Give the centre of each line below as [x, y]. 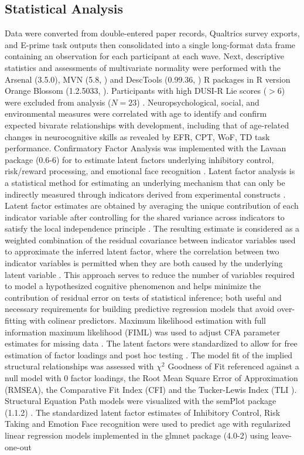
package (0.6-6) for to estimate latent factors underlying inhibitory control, [139, 159]
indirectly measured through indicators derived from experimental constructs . [145, 194]
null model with [33, 378]
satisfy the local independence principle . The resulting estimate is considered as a [152, 228]
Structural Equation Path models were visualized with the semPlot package [141, 401]
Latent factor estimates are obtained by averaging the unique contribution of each [152, 206]
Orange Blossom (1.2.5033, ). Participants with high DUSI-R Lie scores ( [136, 91]
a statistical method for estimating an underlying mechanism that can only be [145, 182]
